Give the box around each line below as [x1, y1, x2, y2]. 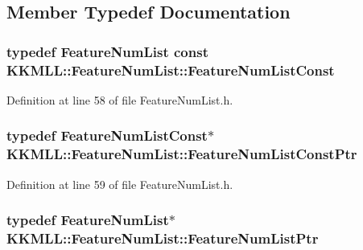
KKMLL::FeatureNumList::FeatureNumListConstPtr [6, 144, 357, 164]
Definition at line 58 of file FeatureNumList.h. [6, 91, 233, 108]
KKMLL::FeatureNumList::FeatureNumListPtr [6, 228, 319, 248]
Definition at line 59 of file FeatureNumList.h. [6, 175, 233, 192]
